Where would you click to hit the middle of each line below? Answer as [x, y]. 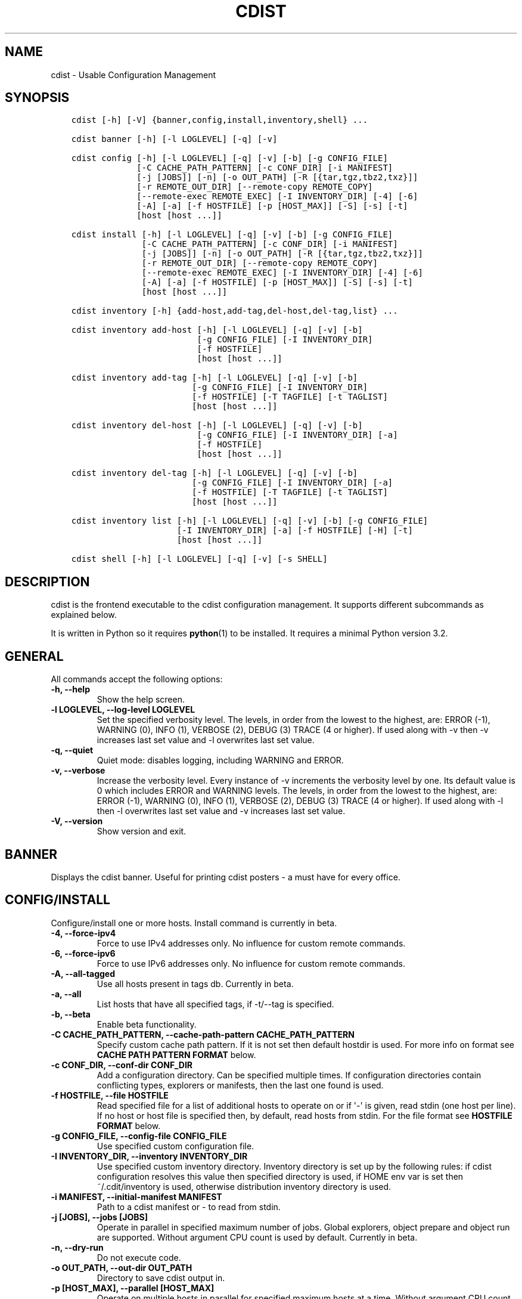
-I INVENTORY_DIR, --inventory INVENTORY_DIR [149, 1156]
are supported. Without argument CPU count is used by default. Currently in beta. [257, 1237]
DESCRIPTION [47, 582]
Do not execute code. [139, 1257]
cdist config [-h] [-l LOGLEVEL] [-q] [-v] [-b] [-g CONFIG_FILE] [229, 158]
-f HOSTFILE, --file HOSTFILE [110, 1095]
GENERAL [34, 656]
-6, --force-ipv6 [83, 953]
